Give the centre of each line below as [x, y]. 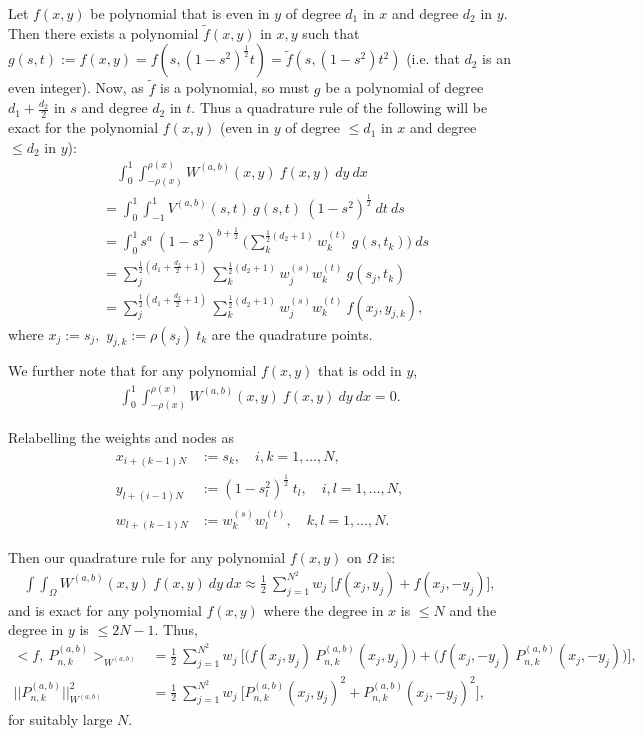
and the [473, 609]
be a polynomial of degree [404, 87]
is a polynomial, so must [235, 87]
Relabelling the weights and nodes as [121, 437]
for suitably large [60, 718]
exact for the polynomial [83, 127]
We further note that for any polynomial [132, 370]
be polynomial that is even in [180, 13]
